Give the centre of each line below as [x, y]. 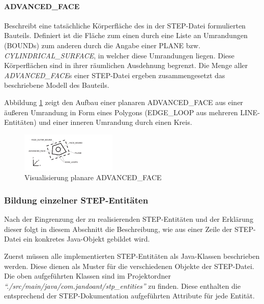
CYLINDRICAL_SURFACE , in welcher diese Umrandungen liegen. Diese [119, 55]
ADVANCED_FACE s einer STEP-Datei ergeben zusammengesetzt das [115, 75]
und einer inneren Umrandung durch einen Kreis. [115, 122]
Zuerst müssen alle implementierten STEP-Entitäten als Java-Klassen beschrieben [132, 256]
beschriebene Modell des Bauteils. [57, 85]
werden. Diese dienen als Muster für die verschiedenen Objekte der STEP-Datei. [129, 266]
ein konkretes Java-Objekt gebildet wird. [86, 239]
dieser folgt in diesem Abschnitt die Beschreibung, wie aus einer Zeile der [118, 229]
